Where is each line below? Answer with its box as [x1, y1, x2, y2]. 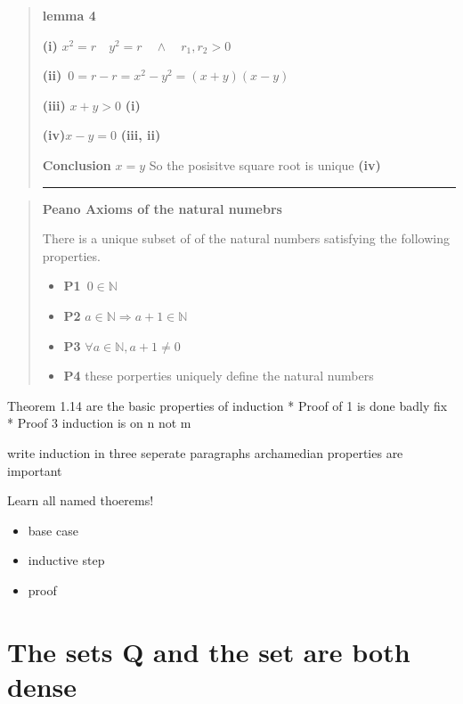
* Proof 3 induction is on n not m [7, 413, 191, 432]
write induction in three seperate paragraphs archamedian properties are [7, 443, 403, 462]
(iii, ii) [120, 126, 161, 144]
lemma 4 [42, 6, 96, 24]
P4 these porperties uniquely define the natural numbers [63, 366, 374, 385]
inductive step [28, 551, 105, 569]
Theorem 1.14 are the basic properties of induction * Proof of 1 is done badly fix [7, 396, 448, 414]
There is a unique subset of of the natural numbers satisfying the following [42, 229, 450, 248]
